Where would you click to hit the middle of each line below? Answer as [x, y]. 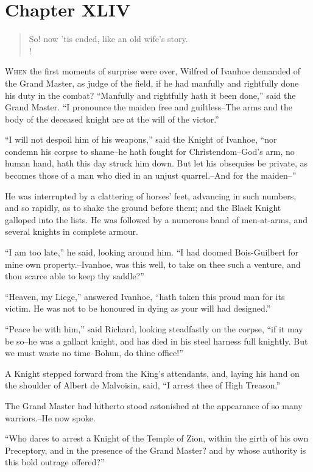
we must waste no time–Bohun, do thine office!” [94, 353]
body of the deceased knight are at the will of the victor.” [112, 119]
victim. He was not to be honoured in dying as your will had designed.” [138, 308]
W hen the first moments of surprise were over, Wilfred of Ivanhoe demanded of [153, 71]
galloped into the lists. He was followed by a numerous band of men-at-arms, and [156, 219]
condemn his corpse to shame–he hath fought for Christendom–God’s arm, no [150, 151]
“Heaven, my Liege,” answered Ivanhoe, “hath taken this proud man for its [145, 296]
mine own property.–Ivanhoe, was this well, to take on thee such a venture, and [153, 264]
